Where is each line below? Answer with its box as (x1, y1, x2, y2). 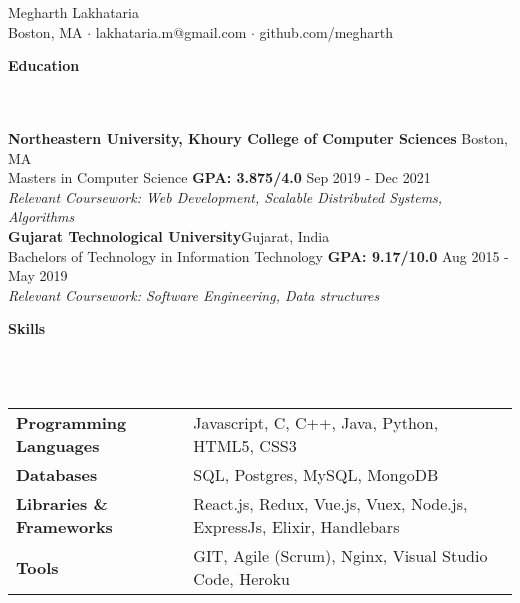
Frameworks (16, 515, 113, 539)
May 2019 (8, 265, 68, 286)
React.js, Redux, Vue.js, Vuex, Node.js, (193, 492, 468, 516)
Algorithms (8, 206, 75, 227)
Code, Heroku (193, 567, 290, 591)
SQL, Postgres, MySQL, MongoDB (193, 463, 439, 487)
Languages (16, 434, 100, 458)
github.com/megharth (259, 21, 394, 42)
